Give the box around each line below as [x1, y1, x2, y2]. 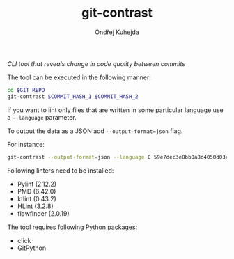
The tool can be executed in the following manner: [7, 73, 152, 81]
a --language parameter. [7, 113, 77, 121]
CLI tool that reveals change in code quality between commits [7, 59, 186, 68]
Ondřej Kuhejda [95, 28, 139, 36]
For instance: [7, 140, 45, 148]
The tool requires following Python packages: [7, 223, 138, 231]
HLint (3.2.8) [17, 202, 54, 210]
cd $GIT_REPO [7, 86, 45, 93]
